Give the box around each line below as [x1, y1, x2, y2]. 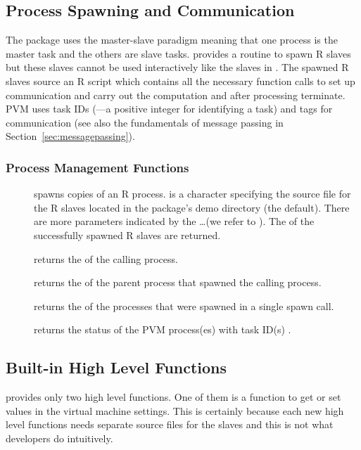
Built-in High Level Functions [6, 356, 227, 378]
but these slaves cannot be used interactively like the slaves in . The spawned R [6, 60, 349, 75]
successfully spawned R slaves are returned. [34, 227, 221, 242]
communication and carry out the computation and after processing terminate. [6, 87, 346, 102]
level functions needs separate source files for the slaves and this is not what [6, 417, 334, 432]
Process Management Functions [6, 158, 189, 176]
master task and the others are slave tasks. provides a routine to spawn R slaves [6, 46, 351, 60]
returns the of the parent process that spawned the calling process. [34, 275, 322, 290]
